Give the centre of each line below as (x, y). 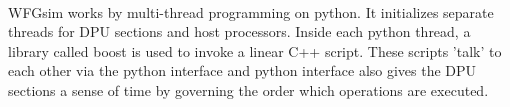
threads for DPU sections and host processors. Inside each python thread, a (239, 31)
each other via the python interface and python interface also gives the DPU (242, 70)
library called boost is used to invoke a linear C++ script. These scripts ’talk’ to (255, 50)
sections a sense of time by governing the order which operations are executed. (248, 89)
